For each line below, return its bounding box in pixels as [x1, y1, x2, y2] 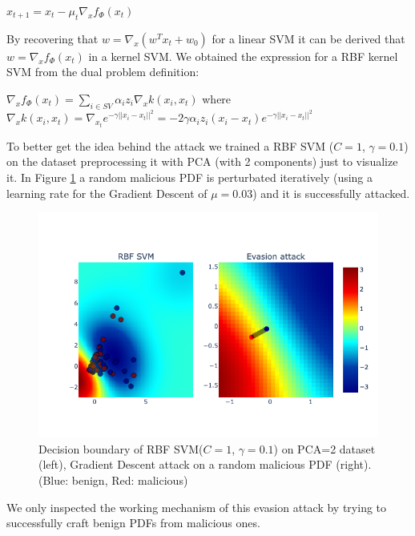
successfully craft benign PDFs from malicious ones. [6, 514, 260, 531]
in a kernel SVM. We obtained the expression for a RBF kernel [88, 47, 398, 64]
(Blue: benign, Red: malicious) [38, 471, 188, 488]
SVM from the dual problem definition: [6, 63, 199, 80]
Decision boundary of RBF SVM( [38, 440, 203, 457]
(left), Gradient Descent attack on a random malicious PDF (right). [38, 456, 372, 473]
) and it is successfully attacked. [252, 184, 410, 201]
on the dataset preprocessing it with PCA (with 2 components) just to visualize [6, 153, 398, 170]
